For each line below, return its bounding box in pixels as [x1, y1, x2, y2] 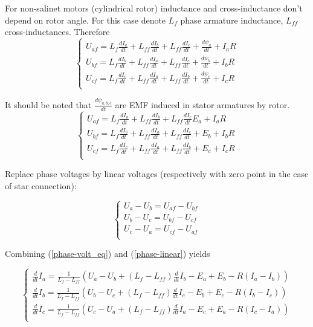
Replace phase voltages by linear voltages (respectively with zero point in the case [5, 167, 309, 180]
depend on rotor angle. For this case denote [5, 13, 166, 26]
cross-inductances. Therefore [5, 25, 110, 38]
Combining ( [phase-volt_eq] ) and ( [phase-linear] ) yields [5, 247, 210, 260]
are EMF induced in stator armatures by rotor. [115, 98, 290, 111]
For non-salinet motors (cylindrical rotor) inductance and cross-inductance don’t [5, 2, 303, 14]
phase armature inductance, [180, 13, 283, 26]
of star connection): [5, 179, 77, 192]
